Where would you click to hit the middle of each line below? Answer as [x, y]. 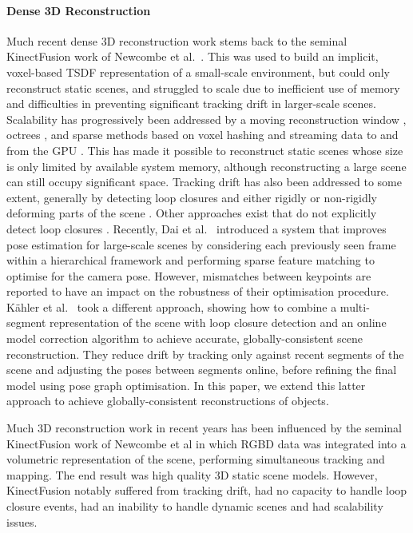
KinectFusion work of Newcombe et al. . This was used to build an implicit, [193, 56]
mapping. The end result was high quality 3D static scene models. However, [192, 474]
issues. [22, 521]
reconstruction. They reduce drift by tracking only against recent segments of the [205, 354]
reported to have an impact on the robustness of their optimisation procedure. [198, 291]
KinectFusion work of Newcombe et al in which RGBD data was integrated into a [206, 443]
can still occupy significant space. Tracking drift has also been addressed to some [204, 182]
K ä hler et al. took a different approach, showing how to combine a [172, 306]
